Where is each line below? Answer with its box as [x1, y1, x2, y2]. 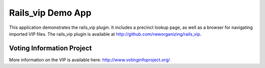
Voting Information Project [9, 44, 92, 52]
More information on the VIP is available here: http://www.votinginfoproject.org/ [9, 57, 170, 63]
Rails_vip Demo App [9, 7, 92, 18]
